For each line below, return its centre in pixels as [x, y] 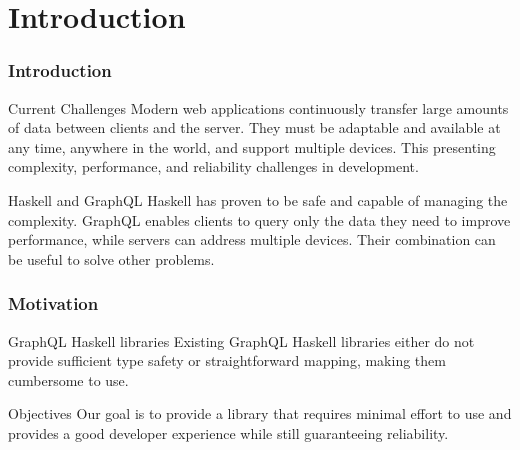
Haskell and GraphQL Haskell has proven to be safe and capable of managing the [258, 199]
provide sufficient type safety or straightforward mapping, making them [227, 360]
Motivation [53, 303]
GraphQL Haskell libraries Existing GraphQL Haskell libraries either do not [241, 340]
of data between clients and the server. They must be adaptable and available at [254, 127]
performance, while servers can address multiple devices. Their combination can [252, 239]
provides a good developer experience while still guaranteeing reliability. [228, 432]
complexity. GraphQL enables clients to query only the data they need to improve [259, 219]
